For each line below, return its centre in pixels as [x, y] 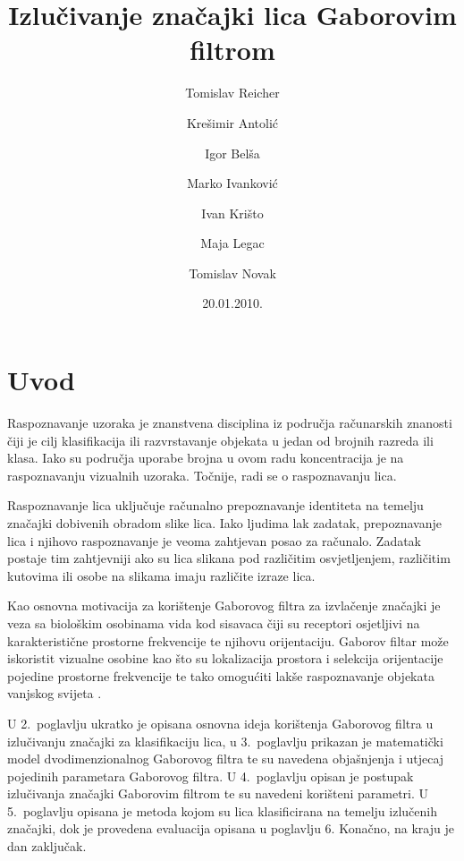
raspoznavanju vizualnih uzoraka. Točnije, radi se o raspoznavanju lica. [202, 475]
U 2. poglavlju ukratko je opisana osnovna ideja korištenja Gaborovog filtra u [220, 723]
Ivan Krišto [232, 213]
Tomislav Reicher [232, 93]
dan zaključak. [47, 846]
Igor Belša [232, 153]
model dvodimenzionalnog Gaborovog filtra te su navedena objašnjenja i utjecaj [226, 759]
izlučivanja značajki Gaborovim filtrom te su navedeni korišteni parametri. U [218, 793]
